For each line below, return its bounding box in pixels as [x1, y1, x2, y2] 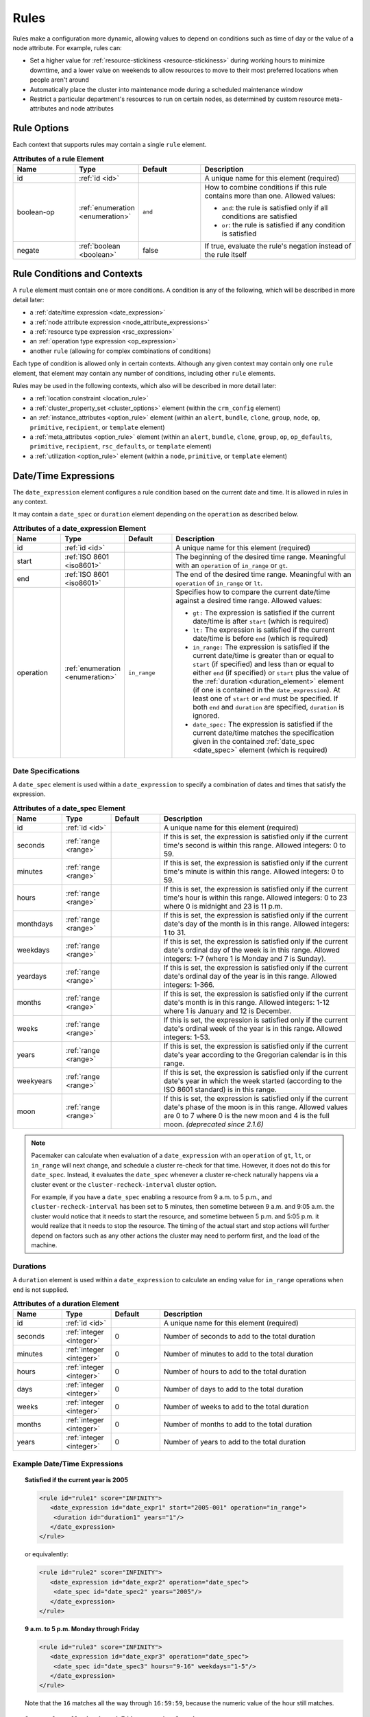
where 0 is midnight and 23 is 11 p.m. [163, 902, 283, 911]
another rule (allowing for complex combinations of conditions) [29, 347, 212, 355]
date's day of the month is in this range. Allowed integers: [163, 919, 349, 929]
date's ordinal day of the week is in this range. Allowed [163, 945, 341, 955]
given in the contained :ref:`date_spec [193, 737, 315, 747]
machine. [31, 1240, 58, 1249]
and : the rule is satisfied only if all [221, 203, 328, 212]
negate [16, 245, 40, 255]
